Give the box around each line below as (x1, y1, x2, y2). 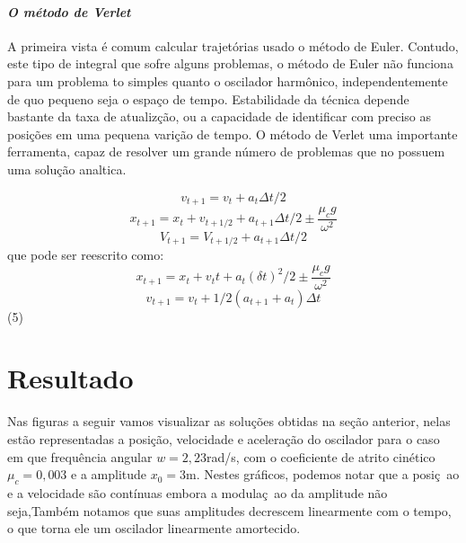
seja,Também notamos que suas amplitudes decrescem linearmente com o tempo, (7, 501, 452, 520)
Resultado (7, 360, 134, 396)
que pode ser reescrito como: (7, 245, 164, 264)
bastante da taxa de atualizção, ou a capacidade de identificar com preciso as (7, 107, 431, 126)
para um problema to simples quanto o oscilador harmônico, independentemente (7, 71, 448, 90)
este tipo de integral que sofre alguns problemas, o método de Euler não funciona (7, 54, 453, 73)
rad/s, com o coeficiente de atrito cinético (207, 447, 435, 466)
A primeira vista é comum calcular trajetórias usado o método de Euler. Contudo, (7, 36, 459, 55)
